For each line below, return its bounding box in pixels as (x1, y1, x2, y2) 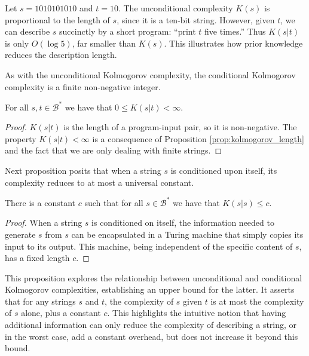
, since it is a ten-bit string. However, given (117, 13, 275, 26)
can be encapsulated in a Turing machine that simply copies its (71, 228, 304, 240)
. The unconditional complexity (118, 2, 233, 14)
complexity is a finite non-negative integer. (5, 80, 161, 93)
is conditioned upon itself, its (170, 164, 277, 177)
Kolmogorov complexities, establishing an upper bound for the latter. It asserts (5, 283, 295, 296)
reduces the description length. (5, 48, 117, 61)
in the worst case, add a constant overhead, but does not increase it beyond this (5, 330, 298, 342)
